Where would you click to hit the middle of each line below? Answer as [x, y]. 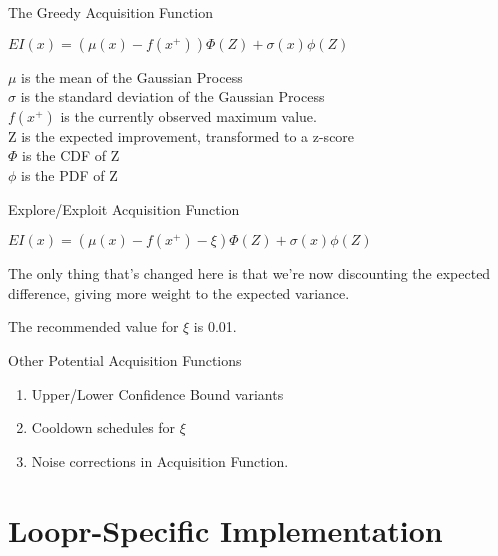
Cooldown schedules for [103, 427]
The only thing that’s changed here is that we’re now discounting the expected [249, 273]
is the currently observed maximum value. [188, 115]
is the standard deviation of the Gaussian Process [172, 96]
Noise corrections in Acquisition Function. [160, 460]
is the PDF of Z [69, 174]
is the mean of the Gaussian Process [132, 76]
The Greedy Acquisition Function [110, 12]
